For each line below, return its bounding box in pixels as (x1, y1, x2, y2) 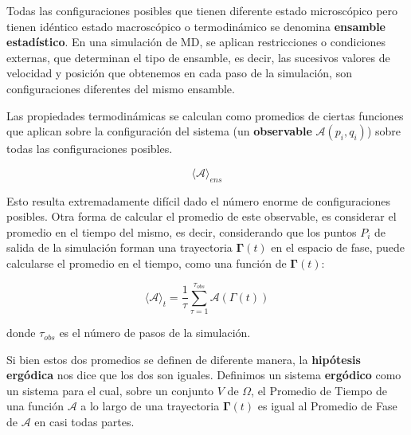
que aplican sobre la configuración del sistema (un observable (6, 123, 312, 139)
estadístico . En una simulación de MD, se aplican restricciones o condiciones (6, 33, 386, 50)
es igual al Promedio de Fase (257, 398, 397, 414)
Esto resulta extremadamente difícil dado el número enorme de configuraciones (6, 192, 391, 209)
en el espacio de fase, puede (271, 239, 405, 256)
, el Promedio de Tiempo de (251, 382, 388, 398)
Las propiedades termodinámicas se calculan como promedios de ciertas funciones (6, 107, 404, 123)
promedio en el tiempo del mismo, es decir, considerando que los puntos (6, 223, 357, 240)
